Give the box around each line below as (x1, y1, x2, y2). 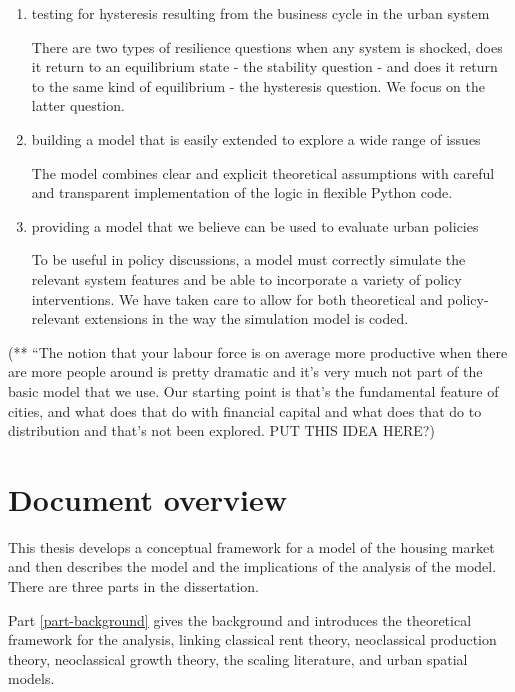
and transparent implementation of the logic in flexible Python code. (31, 182, 453, 203)
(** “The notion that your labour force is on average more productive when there (8, 341, 508, 362)
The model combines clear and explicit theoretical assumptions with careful (31, 162, 495, 183)
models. (8, 668, 55, 689)
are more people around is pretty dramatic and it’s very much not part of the (8, 361, 483, 382)
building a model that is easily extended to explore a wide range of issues (31, 128, 481, 149)
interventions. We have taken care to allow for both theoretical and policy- (31, 288, 489, 309)
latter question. (31, 95, 125, 116)
